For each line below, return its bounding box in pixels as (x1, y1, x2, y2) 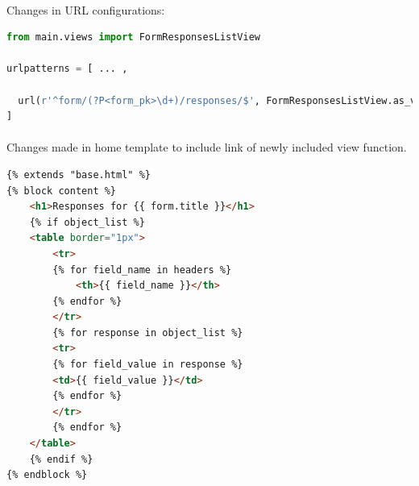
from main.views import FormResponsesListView (6, 31, 260, 44)
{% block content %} (6, 185, 117, 197)
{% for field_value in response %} (52, 359, 243, 371)
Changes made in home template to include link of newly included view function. (6, 139, 407, 156)
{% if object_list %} (29, 216, 145, 228)
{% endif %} (29, 453, 93, 465)
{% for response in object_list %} (52, 326, 243, 339)
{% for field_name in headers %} (52, 264, 232, 276)
